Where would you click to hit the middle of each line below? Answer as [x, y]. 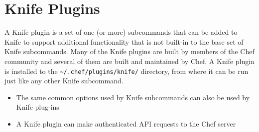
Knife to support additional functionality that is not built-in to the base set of [124, 41]
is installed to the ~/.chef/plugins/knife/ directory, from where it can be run [127, 71]
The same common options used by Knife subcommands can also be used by [133, 97]
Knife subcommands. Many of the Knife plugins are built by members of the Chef [129, 51]
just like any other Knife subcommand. [64, 81]
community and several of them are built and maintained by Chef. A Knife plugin [129, 61]
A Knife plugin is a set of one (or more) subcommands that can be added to [121, 32]
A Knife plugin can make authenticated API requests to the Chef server [126, 123]
